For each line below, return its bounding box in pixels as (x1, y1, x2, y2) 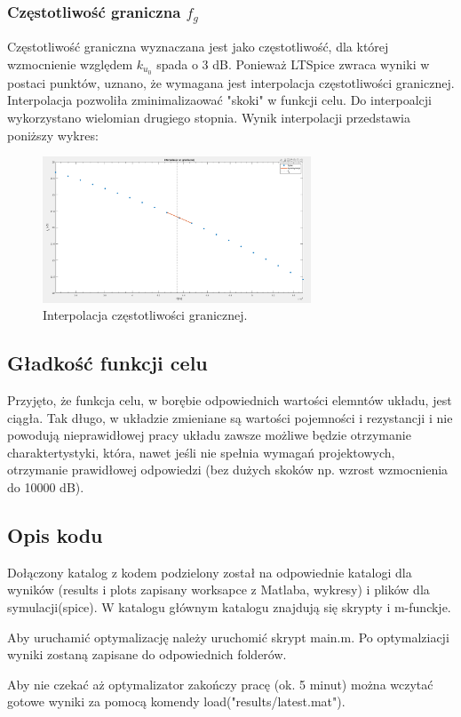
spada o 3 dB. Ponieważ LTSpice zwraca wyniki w (156, 54, 430, 73)
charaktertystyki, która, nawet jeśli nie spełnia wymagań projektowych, (7, 442, 395, 461)
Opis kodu (7, 521, 103, 548)
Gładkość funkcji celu (7, 349, 208, 377)
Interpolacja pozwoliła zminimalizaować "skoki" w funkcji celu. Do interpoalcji (7, 91, 432, 109)
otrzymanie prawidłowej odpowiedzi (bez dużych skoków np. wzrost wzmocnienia (7, 460, 449, 479)
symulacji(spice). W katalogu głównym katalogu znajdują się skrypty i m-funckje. (7, 597, 451, 616)
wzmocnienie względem (7, 54, 133, 73)
